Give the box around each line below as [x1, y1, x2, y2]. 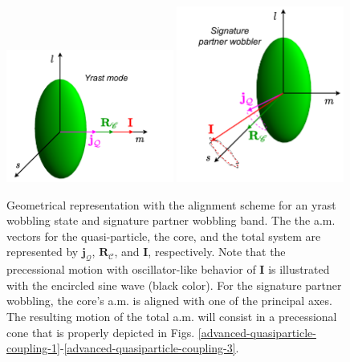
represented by [6, 243, 79, 260]
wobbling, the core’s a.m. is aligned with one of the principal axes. [6, 292, 332, 309]
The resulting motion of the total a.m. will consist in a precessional [6, 307, 337, 324]
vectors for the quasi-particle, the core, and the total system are [6, 227, 321, 244]
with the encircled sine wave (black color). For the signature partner [6, 276, 342, 293]
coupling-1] [6, 340, 60, 356]
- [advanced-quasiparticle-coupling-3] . [59, 340, 239, 356]
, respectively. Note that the [148, 243, 286, 260]
